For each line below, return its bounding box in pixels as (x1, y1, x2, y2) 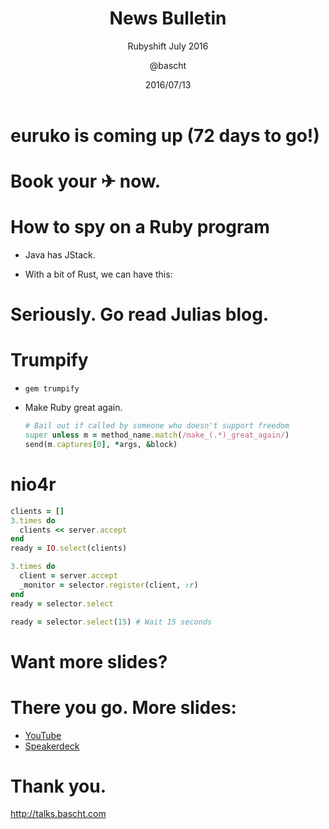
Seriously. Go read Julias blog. (10, 303, 270, 326)
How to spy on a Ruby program (10, 216, 270, 239)
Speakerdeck (24, 740, 80, 752)
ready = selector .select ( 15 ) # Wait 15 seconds (10, 617, 213, 627)
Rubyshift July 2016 (127, 40, 209, 52)
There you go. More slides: (10, 696, 237, 719)
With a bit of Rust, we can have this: (24, 268, 173, 281)
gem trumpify (24, 384, 80, 394)
